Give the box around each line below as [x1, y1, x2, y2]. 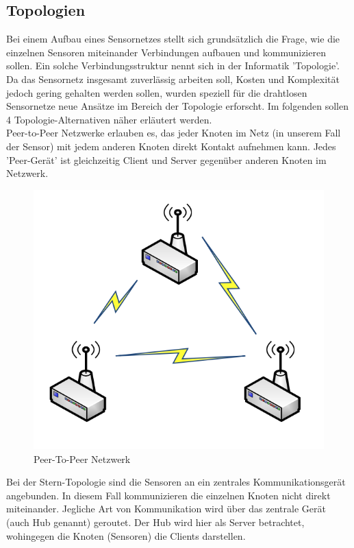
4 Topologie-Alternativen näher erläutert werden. [6, 112, 212, 126]
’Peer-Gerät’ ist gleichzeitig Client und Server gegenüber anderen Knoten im [6, 152, 327, 167]
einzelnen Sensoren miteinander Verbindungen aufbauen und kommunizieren [6, 45, 326, 59]
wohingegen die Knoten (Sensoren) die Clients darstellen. [6, 528, 246, 543]
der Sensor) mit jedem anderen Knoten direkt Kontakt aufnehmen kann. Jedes [6, 139, 336, 153]
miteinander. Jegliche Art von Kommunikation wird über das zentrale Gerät [6, 501, 326, 516]
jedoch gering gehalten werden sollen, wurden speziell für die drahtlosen [6, 85, 307, 99]
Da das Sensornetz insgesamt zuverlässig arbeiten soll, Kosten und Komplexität [6, 71, 340, 86]
